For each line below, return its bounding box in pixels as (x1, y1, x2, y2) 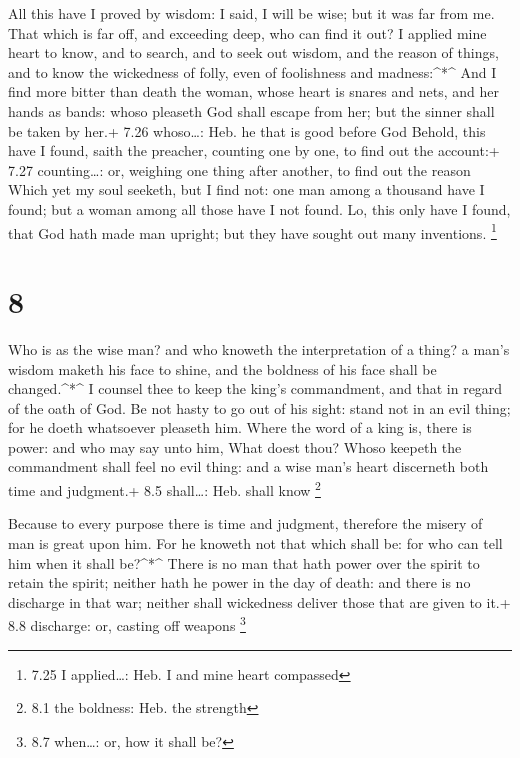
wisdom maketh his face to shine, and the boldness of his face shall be (8, 358, 437, 379)
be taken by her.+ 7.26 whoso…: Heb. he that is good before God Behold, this (8, 120, 486, 141)
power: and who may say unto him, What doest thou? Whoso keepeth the (8, 436, 462, 457)
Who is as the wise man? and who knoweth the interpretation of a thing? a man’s (8, 338, 510, 359)
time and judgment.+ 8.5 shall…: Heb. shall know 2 (8, 477, 321, 500)
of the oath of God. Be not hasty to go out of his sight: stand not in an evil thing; (8, 397, 511, 418)
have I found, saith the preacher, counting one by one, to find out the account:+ (8, 140, 500, 161)
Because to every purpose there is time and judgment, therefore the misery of (8, 513, 483, 534)
